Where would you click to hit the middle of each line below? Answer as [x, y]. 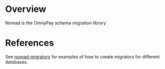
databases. [17, 62]
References [29, 43]
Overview [26, 9]
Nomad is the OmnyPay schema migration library [56, 23]
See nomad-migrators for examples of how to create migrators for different [82, 57]
